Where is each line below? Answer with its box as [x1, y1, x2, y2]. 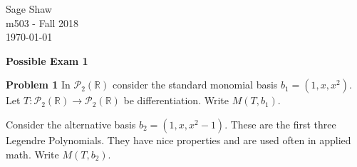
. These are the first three [224, 116, 336, 131]
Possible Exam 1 [6, 53, 88, 68]
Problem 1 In [6, 77, 71, 92]
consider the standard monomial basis [112, 77, 278, 92]
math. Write [6, 146, 59, 161]
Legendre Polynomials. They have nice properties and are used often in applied [6, 132, 351, 147]
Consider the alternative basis [6, 116, 136, 131]
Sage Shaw [6, 1, 52, 16]
